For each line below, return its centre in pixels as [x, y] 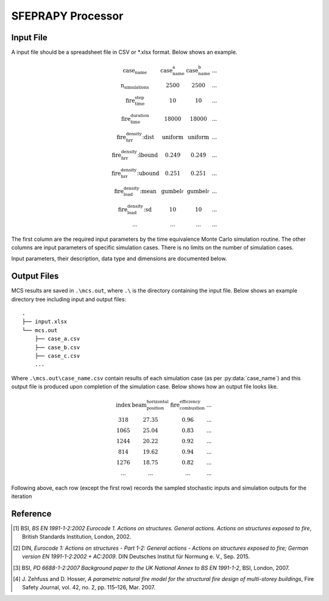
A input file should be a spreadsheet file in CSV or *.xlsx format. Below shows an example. [124, 52]
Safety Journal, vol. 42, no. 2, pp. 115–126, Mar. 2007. [89, 588]
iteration [22, 496]
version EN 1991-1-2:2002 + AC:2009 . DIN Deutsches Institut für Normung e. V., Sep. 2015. [136, 557]
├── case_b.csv [57, 347]
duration [140, 116]
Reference [31, 514]
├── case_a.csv [57, 339]
